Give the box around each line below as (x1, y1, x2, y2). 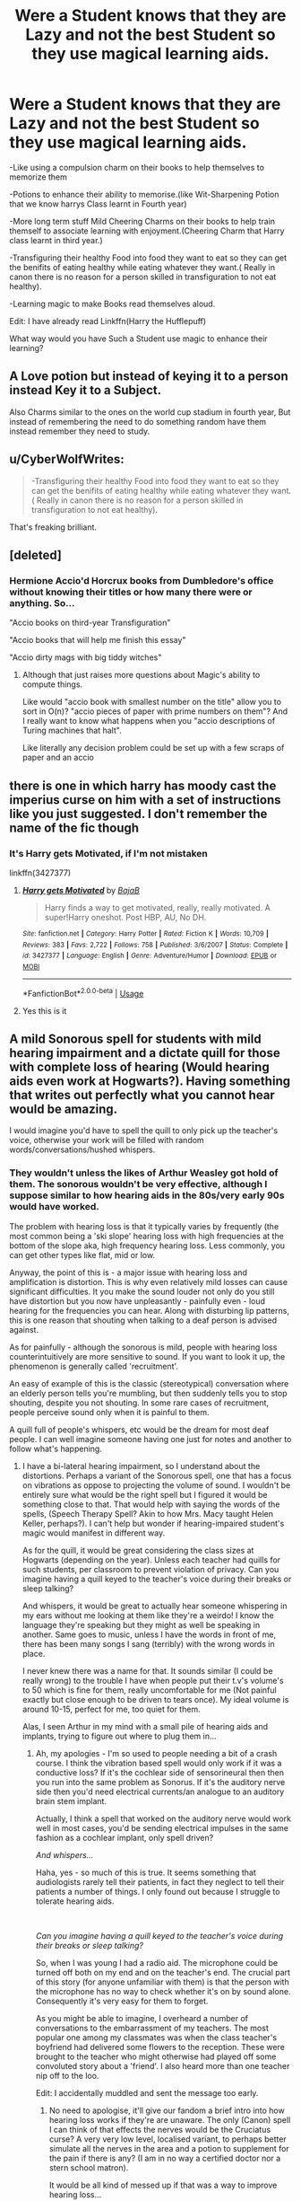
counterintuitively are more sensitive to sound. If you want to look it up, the (9, 1351, 286, 1361)
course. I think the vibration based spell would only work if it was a (35, 1757, 282, 1768)
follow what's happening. (9, 1443, 103, 1454)
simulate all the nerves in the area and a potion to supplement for (48, 2143, 289, 2153)
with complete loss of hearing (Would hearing (9, 1059, 271, 1074)
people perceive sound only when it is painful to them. (9, 1406, 210, 1417)
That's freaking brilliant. (9, 522, 97, 533)
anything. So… (9, 596, 75, 609)
